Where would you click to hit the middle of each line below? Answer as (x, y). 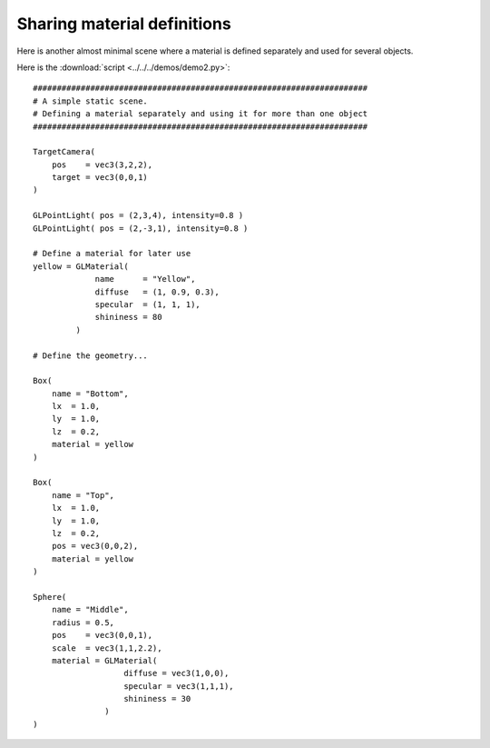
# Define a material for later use (112, 254)
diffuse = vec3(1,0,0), (176, 673)
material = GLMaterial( (104, 660)
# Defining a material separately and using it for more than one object (201, 114)
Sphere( (50, 597)
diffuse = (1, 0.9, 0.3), (157, 292)
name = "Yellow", (145, 279)
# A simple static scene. (91, 101)
